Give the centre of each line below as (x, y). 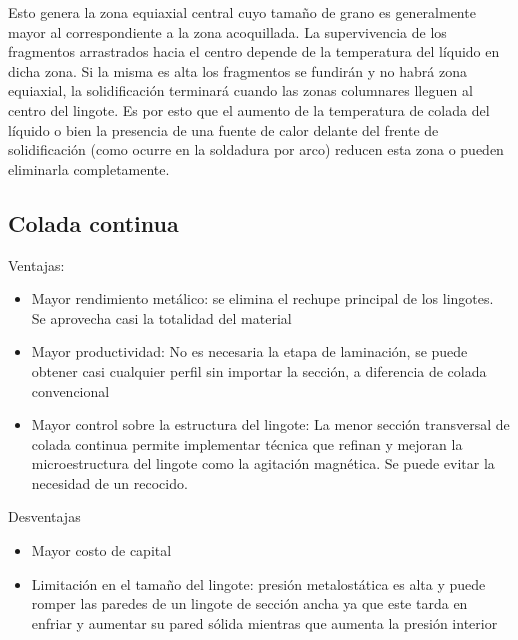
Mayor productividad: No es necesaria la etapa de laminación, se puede (249, 351)
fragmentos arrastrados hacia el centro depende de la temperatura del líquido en (254, 51)
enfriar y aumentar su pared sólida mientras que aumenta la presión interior (264, 622)
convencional (70, 390)
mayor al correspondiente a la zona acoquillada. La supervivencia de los (227, 31)
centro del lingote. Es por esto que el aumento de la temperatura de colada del (249, 109)
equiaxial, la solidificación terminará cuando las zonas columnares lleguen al (240, 90)
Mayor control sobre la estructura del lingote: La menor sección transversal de (270, 424)
